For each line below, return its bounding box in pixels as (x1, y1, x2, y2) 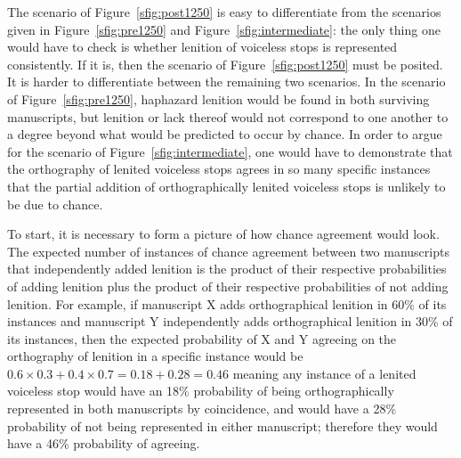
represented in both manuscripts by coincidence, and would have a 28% (7, 399, 397, 418)
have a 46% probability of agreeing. (7, 434, 200, 453)
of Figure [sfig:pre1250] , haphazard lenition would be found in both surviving (7, 89, 430, 108)
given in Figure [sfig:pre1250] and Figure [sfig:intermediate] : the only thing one (7, 20, 441, 38)
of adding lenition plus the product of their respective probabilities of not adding (7, 276, 449, 295)
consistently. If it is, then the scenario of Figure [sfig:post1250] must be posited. (7, 54, 443, 73)
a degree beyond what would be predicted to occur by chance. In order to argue (7, 125, 442, 143)
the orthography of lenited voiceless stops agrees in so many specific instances (7, 159, 431, 178)
